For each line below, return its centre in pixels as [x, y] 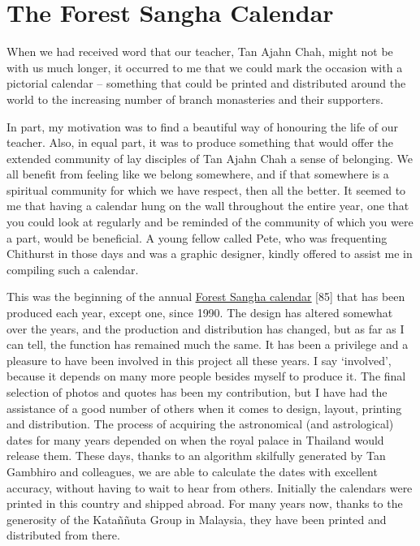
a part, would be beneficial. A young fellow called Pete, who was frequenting [197, 237]
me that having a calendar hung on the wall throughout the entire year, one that [208, 206]
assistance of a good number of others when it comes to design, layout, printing [204, 408]
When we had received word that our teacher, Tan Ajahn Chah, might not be [200, 52]
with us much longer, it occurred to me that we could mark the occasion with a [205, 67]
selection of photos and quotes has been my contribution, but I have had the [197, 392]
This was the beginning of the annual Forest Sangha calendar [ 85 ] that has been [206, 297]
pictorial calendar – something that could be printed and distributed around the [206, 83]
